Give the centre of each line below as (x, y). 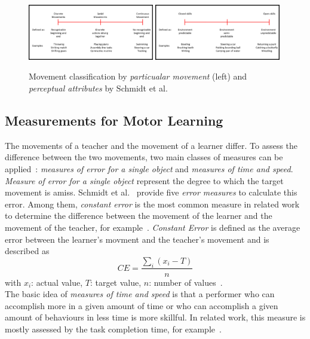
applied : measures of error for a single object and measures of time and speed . (149, 168)
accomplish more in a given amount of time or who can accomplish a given (142, 305)
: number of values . (186, 282)
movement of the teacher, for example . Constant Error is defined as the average (153, 227)
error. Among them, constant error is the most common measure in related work (152, 204)
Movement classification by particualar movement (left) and (138, 76)
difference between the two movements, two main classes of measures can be (144, 157)
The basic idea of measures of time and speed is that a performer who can (140, 294)
